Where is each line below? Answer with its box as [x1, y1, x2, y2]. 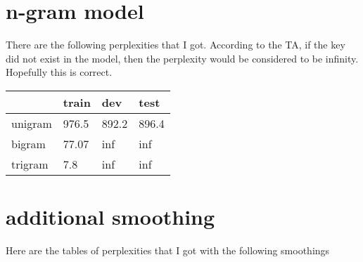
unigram [11, 114, 52, 131]
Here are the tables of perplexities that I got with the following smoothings [6, 243, 330, 258]
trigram [11, 155, 49, 172]
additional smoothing [6, 202, 215, 231]
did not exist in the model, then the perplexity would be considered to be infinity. [6, 51, 359, 65]
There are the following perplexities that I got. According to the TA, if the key [6, 37, 345, 52]
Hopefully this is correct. [6, 65, 113, 79]
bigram [11, 135, 46, 152]
